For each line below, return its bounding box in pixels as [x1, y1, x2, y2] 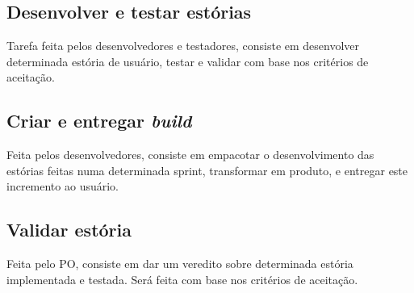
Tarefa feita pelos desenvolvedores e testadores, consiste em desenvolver [6, 37, 360, 54]
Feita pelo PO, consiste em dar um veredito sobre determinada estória [6, 255, 353, 272]
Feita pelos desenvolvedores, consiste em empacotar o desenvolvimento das [6, 146, 374, 163]
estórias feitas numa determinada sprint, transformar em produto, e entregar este [6, 161, 408, 178]
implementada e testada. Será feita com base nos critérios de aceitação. [6, 270, 358, 287]
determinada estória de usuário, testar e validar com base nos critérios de [6, 52, 369, 69]
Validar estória [6, 217, 132, 242]
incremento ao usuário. [6, 178, 119, 195]
